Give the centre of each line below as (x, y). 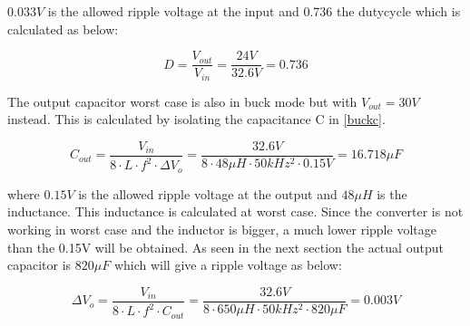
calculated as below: (63, 29)
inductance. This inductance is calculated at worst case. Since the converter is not (235, 211)
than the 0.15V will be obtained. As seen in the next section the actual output (225, 247)
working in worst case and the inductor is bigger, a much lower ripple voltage (222, 229)
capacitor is (39, 265)
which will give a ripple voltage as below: (228, 265)
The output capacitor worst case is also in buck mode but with (182, 101)
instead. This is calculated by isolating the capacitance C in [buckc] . (196, 119)
